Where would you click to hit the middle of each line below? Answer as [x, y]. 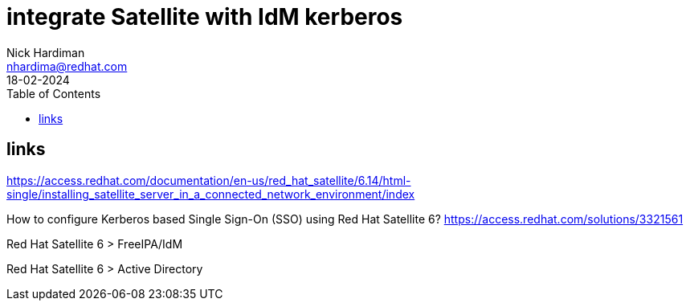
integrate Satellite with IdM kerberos [205, 17]
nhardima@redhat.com [67, 66]
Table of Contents [54, 93]
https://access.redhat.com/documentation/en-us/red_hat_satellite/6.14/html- [209, 180]
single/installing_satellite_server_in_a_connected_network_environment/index [211, 194]
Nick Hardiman [46, 52]
